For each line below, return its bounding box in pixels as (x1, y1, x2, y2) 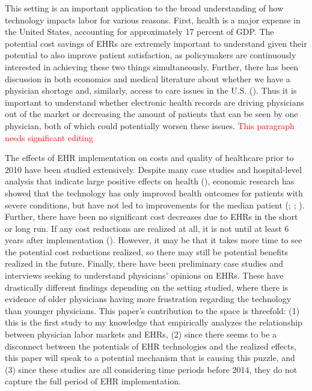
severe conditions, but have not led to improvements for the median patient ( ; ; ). (5, 198, 305, 211)
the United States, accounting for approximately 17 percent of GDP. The (5, 25, 274, 38)
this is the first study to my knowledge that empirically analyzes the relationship (5, 316, 302, 329)
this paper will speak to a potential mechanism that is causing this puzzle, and (5, 351, 295, 364)
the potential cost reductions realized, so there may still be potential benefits (5, 245, 289, 258)
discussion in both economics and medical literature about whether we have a (5, 72, 290, 85)
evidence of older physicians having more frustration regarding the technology (5, 292, 292, 305)
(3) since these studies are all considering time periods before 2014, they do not (5, 363, 298, 375)
